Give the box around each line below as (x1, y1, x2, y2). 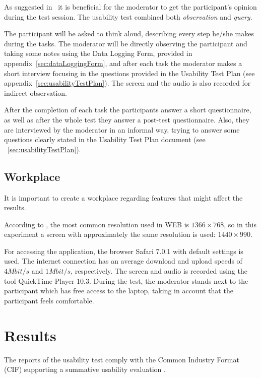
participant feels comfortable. (4, 295, 94, 305)
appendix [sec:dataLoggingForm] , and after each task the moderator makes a (4, 57, 242, 68)
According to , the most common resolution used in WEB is (4, 219, 189, 229)
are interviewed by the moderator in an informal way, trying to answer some (4, 124, 240, 135)
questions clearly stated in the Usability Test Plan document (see (4, 134, 206, 145)
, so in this (224, 219, 257, 229)
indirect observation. (4, 87, 68, 98)
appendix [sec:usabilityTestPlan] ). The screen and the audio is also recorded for (4, 78, 251, 88)
